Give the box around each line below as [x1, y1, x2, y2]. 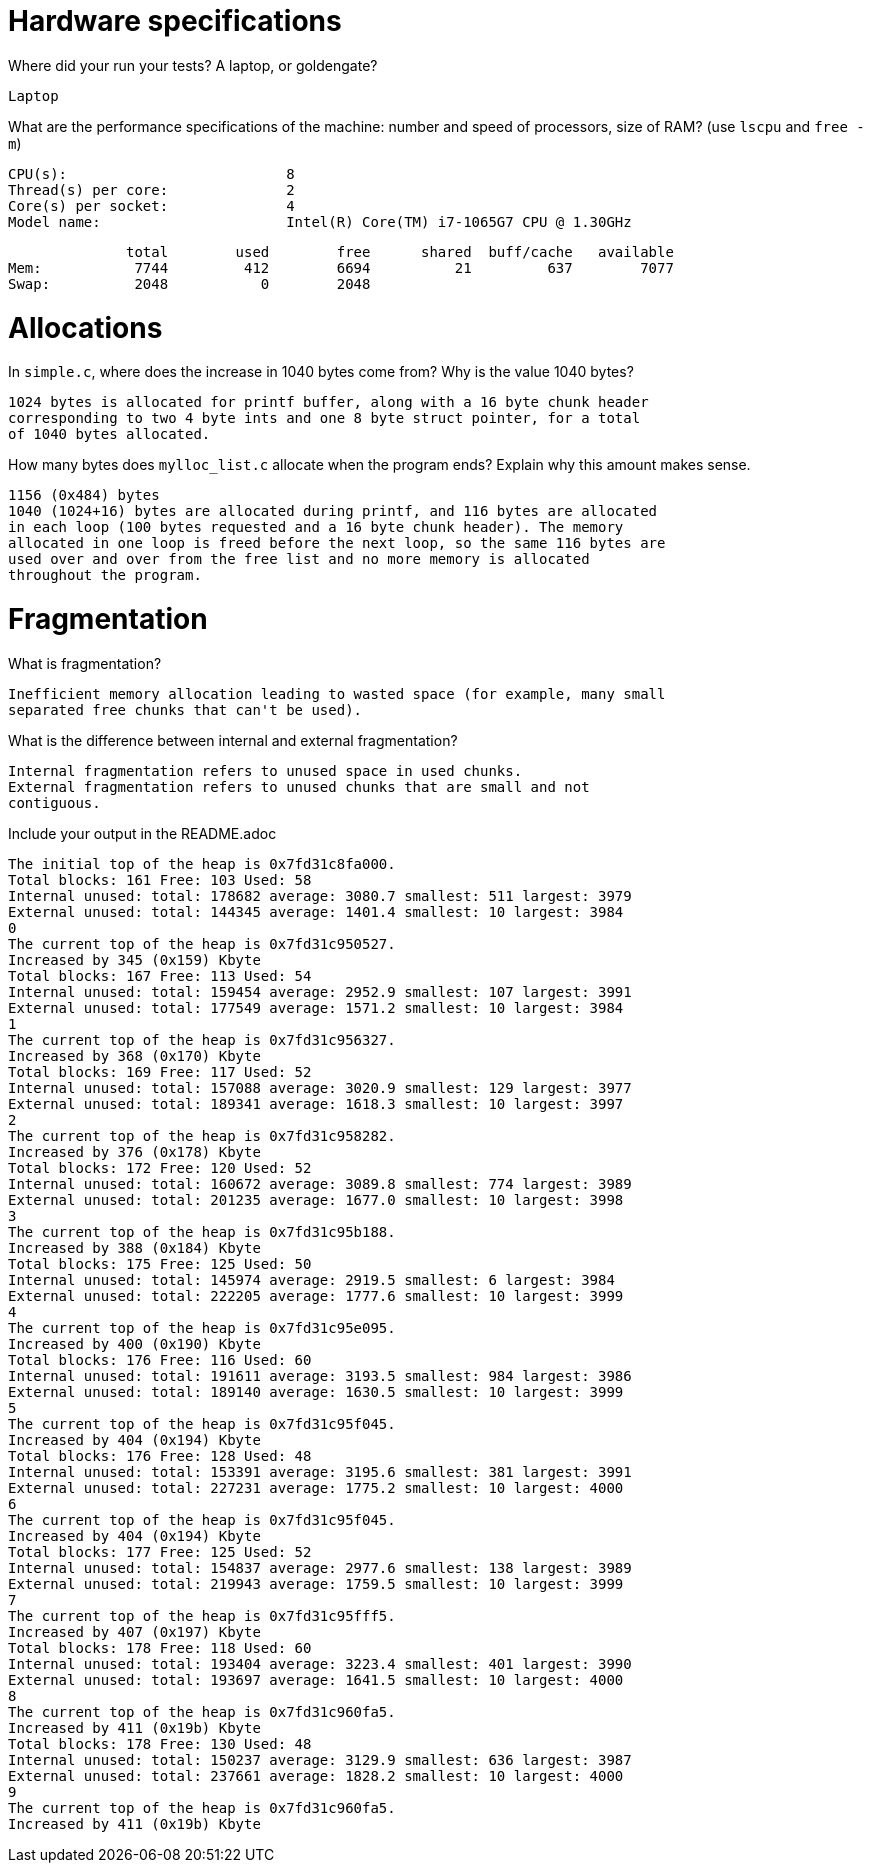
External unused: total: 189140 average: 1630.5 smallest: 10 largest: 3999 [8, 1383, 624, 1400]
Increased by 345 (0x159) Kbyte [8, 951, 261, 968]
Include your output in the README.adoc [8, 824, 277, 842]
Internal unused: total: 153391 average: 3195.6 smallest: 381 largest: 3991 [8, 1463, 632, 1480]
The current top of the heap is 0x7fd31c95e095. [8, 1319, 396, 1336]
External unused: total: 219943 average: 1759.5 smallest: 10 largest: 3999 [8, 1575, 624, 1592]
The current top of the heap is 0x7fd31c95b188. [8, 1223, 396, 1240]
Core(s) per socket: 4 [8, 197, 295, 214]
